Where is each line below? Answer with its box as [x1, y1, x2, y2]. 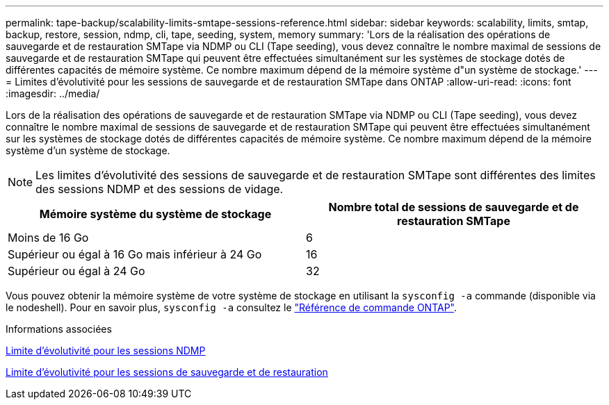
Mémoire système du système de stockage [39, 207, 272, 221]
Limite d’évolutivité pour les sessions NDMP [6, 345, 206, 356]
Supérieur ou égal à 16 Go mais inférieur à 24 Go [8, 247, 262, 261]
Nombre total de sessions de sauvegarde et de [328, 200, 579, 214]
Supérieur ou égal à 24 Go [8, 264, 145, 278]
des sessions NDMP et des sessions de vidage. [35, 182, 284, 196]
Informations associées [6, 323, 112, 335]
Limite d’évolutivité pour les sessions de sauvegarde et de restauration [6, 366, 328, 378]
